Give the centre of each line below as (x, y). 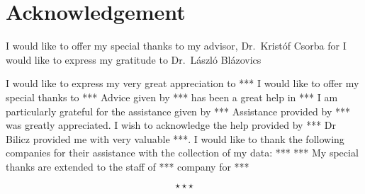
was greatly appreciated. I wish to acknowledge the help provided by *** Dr (171, 125)
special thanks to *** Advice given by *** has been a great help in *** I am (172, 97)
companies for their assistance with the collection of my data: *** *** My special (182, 153)
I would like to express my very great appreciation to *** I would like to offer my (182, 83)
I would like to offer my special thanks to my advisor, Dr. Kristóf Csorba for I (176, 46)
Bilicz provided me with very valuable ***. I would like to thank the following (175, 138)
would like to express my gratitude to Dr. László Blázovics (134, 59)
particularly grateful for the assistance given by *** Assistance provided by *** (178, 111)
